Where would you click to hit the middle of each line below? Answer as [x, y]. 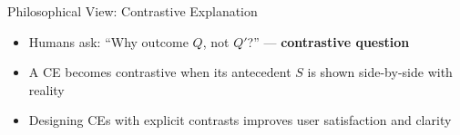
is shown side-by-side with [380, 72]
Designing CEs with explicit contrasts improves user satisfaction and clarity [240, 120]
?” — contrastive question [328, 41]
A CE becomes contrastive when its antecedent [160, 72]
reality [46, 89]
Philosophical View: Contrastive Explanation [133, 11]
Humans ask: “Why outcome [108, 41]
